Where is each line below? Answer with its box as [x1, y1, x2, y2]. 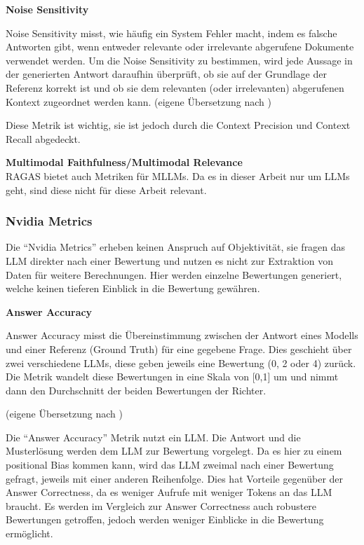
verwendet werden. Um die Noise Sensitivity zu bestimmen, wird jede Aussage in [6, 53, 353, 67]
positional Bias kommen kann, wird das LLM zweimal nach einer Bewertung [6, 457, 334, 472]
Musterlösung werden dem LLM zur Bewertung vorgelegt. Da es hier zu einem [6, 443, 342, 458]
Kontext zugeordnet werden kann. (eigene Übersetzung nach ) [6, 94, 271, 109]
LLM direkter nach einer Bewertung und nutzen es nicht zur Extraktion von [6, 253, 333, 268]
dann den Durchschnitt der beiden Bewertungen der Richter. [6, 382, 267, 397]
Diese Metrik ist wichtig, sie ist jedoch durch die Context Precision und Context [6, 118, 351, 132]
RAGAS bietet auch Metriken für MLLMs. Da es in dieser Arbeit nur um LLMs [6, 168, 350, 183]
